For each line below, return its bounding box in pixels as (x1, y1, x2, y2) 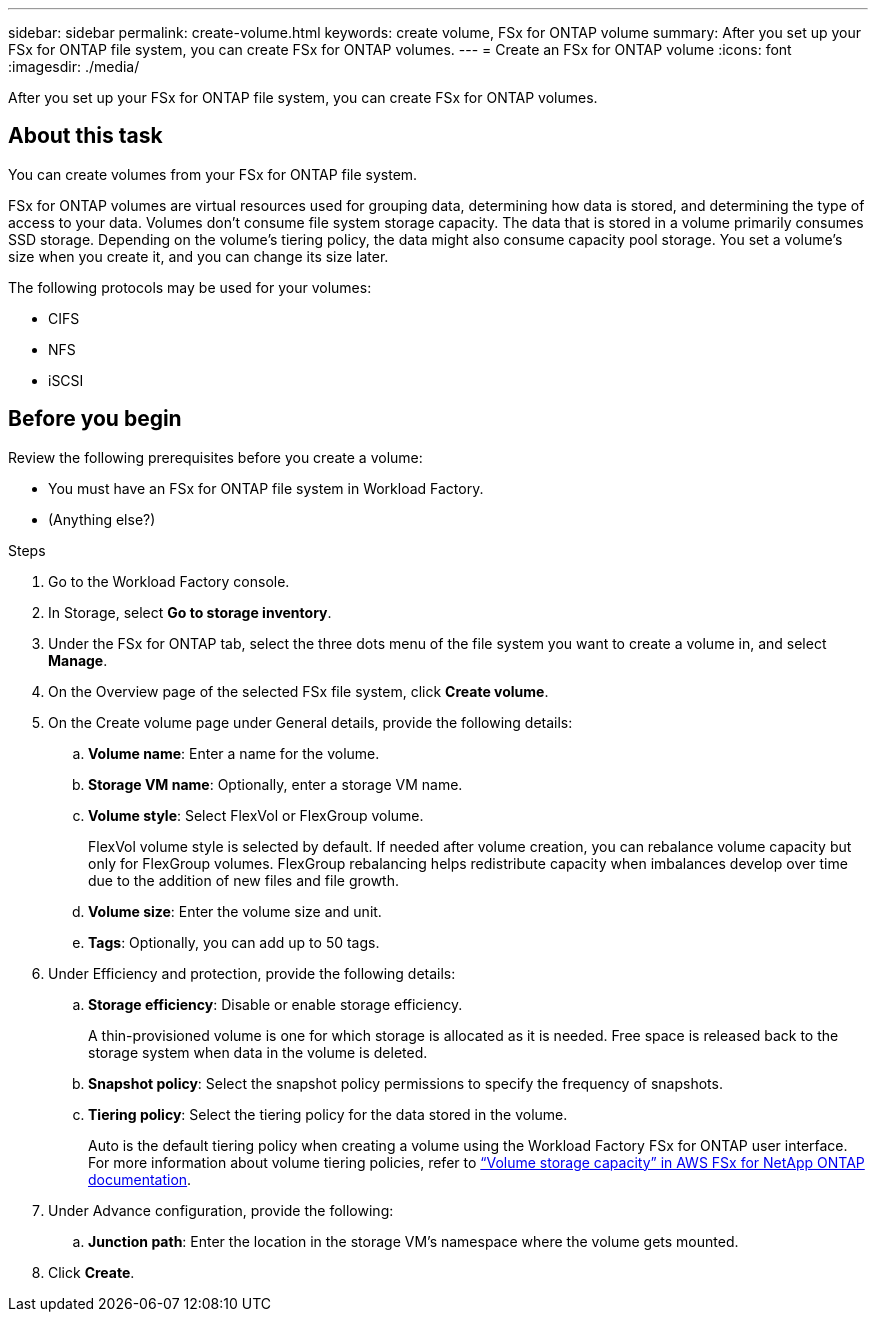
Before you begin (8, 406, 182, 432)
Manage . (48, 651, 108, 669)
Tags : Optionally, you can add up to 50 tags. (88, 933, 380, 951)
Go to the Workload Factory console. (48, 572, 290, 590)
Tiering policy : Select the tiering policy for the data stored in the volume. (88, 1105, 568, 1123)
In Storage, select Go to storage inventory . (48, 603, 332, 621)
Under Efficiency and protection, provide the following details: (48, 964, 456, 982)
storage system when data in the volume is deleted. (88, 1043, 428, 1061)
